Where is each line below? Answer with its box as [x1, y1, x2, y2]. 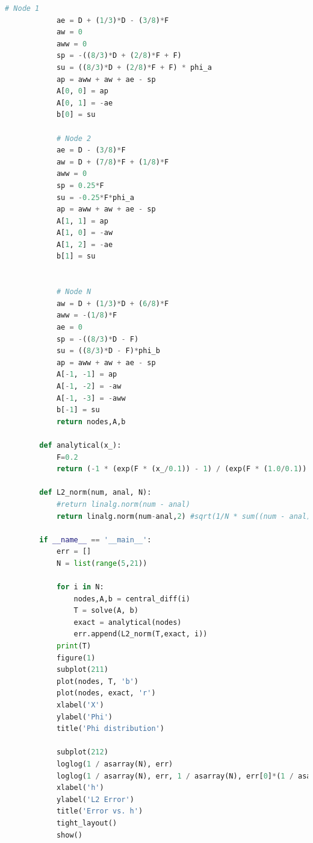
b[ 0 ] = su [56, 110, 96, 119]
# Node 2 [56, 134, 91, 143]
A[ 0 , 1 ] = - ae [56, 98, 113, 107]
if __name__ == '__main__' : [39, 535, 152, 544]
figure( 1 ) [56, 653, 96, 662]
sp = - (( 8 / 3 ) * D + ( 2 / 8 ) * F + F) [56, 51, 182, 60]
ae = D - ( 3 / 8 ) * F [56, 146, 126, 155]
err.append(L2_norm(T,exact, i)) [73, 630, 208, 639]
